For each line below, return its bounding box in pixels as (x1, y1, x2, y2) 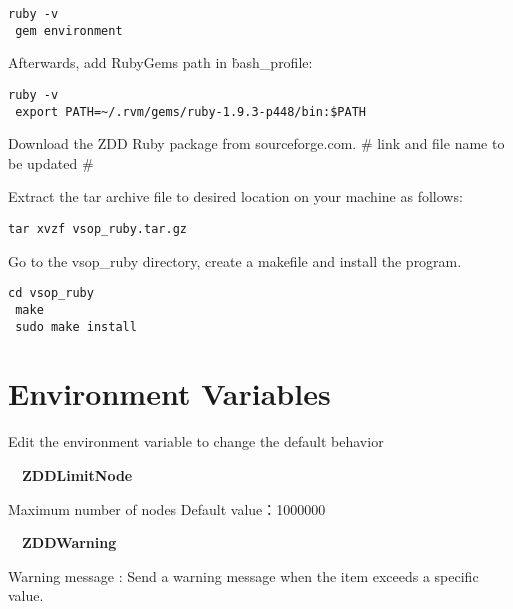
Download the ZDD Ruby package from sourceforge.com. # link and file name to (8, 133, 505, 154)
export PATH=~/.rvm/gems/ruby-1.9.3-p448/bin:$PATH (15, 104, 366, 119)
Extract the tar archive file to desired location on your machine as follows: (8, 186, 463, 207)
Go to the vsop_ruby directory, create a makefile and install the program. (8, 250, 462, 271)
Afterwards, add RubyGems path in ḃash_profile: (8, 52, 313, 73)
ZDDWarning (22, 532, 117, 553)
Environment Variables (8, 373, 331, 414)
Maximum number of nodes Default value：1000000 (8, 498, 326, 519)
